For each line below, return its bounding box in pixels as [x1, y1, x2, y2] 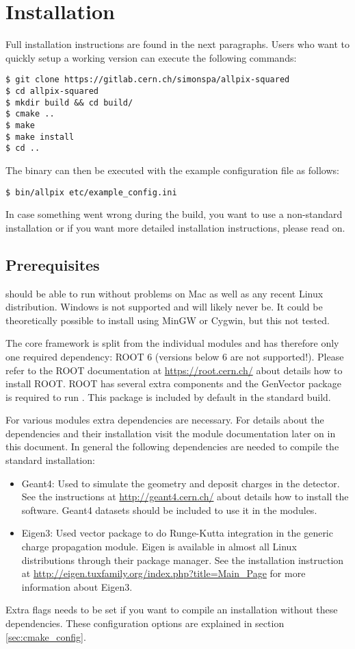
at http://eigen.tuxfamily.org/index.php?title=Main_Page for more [21, 566, 306, 580]
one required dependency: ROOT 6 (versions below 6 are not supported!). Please [5, 349, 344, 363]
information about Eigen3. [21, 579, 133, 593]
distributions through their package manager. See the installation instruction [21, 552, 344, 567]
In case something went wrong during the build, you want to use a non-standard [5, 207, 343, 221]
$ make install [5, 132, 75, 142]
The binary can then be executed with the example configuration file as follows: [5, 162, 339, 177]
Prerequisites [5, 254, 100, 275]
